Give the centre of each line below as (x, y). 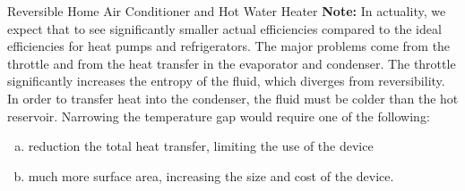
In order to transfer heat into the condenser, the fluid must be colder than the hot (233, 98)
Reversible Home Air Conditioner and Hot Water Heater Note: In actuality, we (227, 11)
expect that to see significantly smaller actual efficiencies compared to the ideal (224, 28)
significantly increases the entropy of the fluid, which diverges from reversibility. (226, 81)
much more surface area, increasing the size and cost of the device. (211, 175)
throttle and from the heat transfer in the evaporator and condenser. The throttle (232, 63)
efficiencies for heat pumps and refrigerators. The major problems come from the (229, 46)
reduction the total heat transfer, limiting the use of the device (201, 146)
